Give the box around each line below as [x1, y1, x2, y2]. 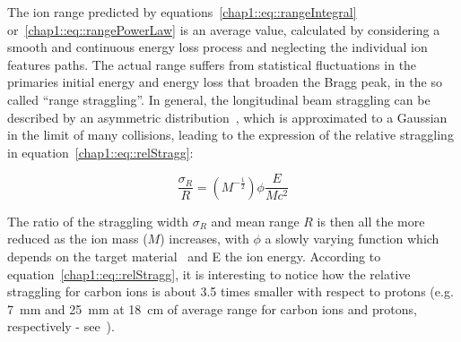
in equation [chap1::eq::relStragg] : [7, 142, 194, 161]
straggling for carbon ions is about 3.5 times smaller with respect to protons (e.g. [7, 282, 454, 301]
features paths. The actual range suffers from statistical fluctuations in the [7, 55, 417, 73]
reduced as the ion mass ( [7, 229, 148, 248]
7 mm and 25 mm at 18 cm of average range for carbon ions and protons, [7, 299, 417, 318]
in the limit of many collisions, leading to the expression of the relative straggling [7, 125, 454, 144]
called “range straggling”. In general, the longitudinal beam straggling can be [7, 90, 431, 108]
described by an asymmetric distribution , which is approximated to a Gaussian [7, 107, 448, 126]
